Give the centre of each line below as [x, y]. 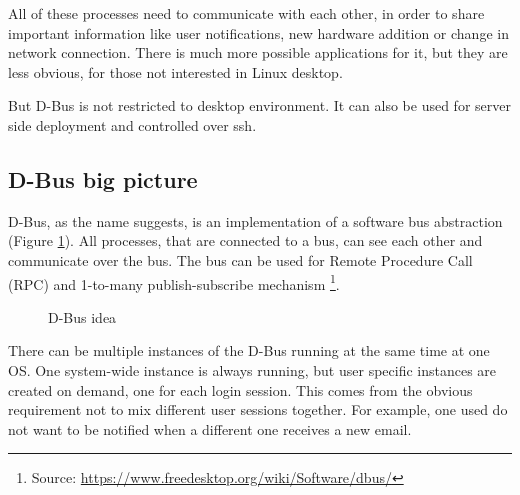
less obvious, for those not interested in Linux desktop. [175, 71]
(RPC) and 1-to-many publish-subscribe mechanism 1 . [174, 282]
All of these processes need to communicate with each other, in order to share [246, 13]
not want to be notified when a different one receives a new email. [210, 428]
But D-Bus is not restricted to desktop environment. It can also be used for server [259, 105]
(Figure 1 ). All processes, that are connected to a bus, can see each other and [245, 240]
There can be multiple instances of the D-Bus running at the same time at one [249, 350]
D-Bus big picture [103, 178]
